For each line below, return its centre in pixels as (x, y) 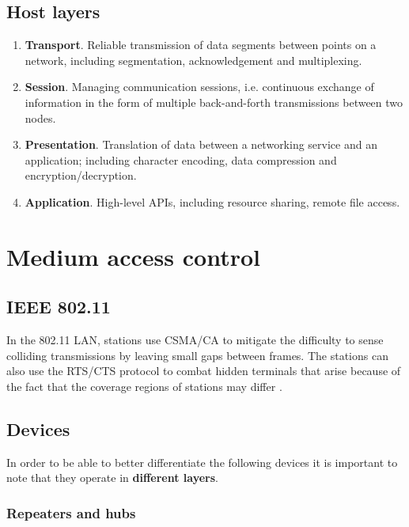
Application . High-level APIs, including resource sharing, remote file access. (212, 201)
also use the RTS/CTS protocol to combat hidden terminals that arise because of (204, 371)
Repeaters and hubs (71, 512)
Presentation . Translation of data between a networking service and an (201, 144)
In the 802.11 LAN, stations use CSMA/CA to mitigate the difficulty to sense (195, 340)
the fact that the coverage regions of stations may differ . (144, 386)
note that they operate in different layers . (112, 478)
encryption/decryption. (81, 175)
